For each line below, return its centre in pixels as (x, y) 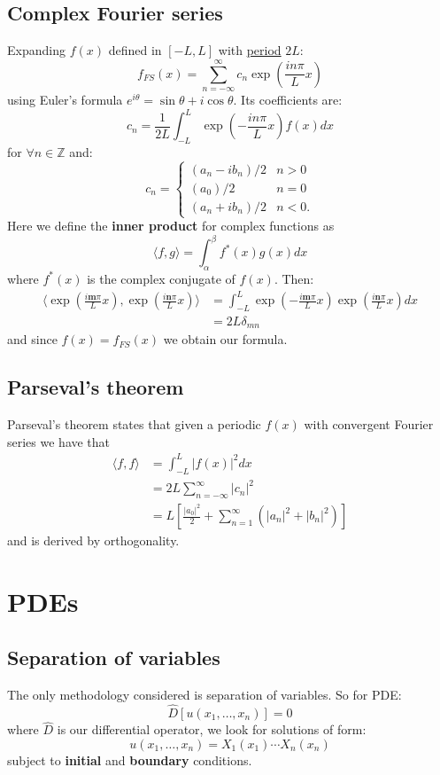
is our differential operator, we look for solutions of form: (212, 729)
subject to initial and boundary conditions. (130, 759)
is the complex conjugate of (161, 278)
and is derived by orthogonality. (93, 540)
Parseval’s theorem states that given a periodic (134, 424)
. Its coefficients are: (288, 99)
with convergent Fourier (369, 424)
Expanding (36, 50)
